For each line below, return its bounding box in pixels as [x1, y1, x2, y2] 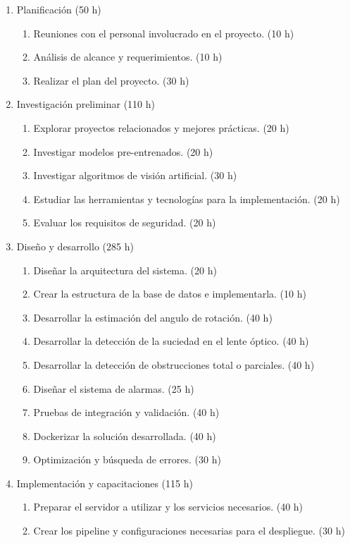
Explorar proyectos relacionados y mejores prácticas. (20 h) [33, 120, 289, 135]
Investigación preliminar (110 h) [16, 97, 155, 111]
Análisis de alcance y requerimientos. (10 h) [33, 49, 223, 64]
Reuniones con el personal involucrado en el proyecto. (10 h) [33, 25, 294, 40]
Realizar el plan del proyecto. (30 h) [33, 73, 189, 87]
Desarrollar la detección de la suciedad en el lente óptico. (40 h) [33, 334, 309, 348]
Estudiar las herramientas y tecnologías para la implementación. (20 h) [33, 191, 340, 206]
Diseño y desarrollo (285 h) [16, 238, 134, 253]
